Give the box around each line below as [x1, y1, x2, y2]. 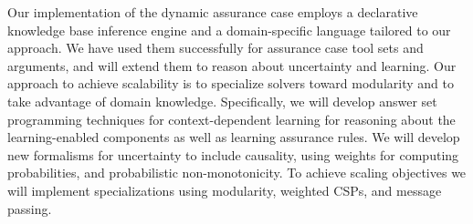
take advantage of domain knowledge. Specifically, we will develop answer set [7, 91, 437, 110]
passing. [7, 199, 52, 218]
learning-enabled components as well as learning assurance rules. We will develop [7, 127, 460, 147]
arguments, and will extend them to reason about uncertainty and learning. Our [7, 56, 457, 75]
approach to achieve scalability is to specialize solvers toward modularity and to [7, 74, 454, 93]
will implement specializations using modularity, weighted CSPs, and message [7, 180, 442, 199]
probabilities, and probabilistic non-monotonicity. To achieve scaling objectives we [7, 163, 467, 182]
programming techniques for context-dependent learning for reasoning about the [7, 109, 456, 128]
